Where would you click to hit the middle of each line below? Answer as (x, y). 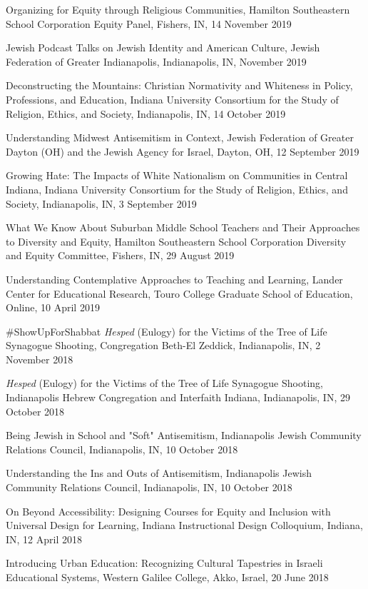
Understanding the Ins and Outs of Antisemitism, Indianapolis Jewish (159, 473)
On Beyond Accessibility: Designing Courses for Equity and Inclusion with (168, 511)
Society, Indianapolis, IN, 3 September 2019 (101, 203)
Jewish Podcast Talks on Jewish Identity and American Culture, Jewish (163, 47)
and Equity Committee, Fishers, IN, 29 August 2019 (120, 255)
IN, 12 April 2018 (44, 539)
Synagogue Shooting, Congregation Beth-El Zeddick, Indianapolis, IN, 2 (163, 345)
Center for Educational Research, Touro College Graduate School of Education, (179, 293)
